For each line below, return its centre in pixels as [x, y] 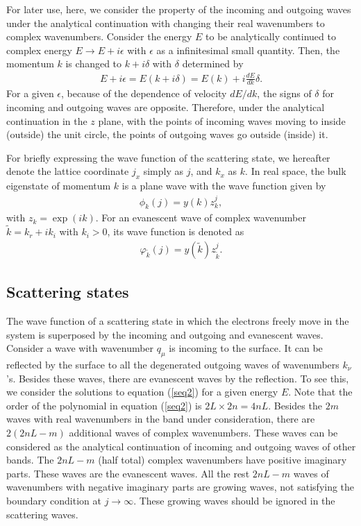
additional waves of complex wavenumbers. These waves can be [203, 432]
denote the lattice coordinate [68, 171]
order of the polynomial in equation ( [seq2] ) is [104, 405]
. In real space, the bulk [296, 171]
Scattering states [68, 292]
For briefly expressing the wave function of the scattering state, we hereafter [168, 157]
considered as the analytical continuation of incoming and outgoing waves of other [181, 446]
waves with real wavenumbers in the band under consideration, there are [161, 419]
